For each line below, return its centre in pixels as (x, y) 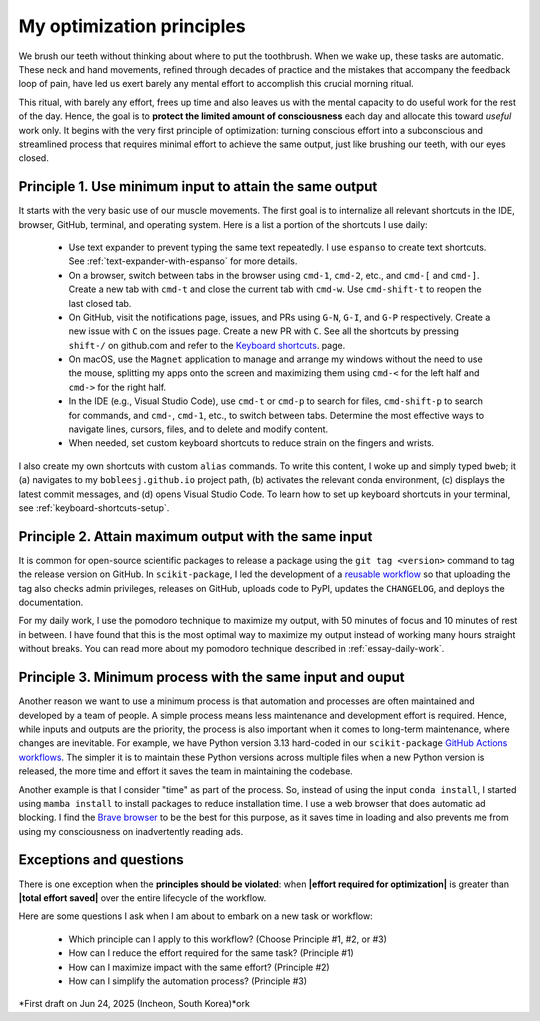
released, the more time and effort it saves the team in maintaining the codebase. (186, 771)
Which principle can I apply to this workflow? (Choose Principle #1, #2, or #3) (227, 939)
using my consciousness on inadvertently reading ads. (131, 831)
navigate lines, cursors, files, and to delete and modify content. (198, 429)
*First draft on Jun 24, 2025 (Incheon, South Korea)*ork (134, 1004)
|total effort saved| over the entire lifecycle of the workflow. (142, 897)
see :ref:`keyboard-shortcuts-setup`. (94, 508)
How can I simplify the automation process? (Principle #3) (188, 981)
